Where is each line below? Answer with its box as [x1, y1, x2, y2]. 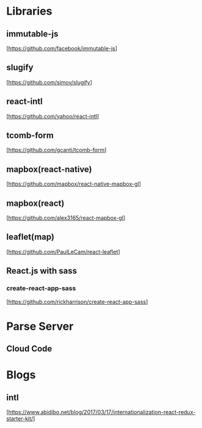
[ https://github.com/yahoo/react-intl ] [6, 112, 99, 120]
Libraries [6, 4, 52, 18]
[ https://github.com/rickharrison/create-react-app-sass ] [6, 298, 148, 305]
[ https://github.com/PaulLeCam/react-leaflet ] [6, 248, 120, 255]
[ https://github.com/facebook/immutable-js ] [6, 45, 118, 52]
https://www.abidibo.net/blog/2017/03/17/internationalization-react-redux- [8, 408, 196, 416]
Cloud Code [6, 344, 52, 354]
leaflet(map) [6, 232, 55, 242]
